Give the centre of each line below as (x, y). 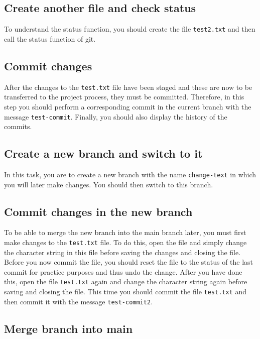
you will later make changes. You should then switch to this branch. (109, 184)
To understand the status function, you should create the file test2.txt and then (130, 29)
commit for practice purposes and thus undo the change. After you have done (123, 271)
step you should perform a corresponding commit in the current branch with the (128, 106)
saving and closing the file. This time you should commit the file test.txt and (125, 292)
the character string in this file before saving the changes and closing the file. (122, 252)
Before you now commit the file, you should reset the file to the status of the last (129, 262)
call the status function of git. (50, 38)
